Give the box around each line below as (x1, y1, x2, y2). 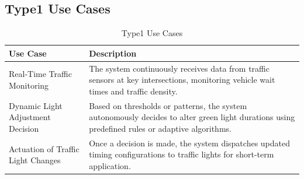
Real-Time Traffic (9, 68, 72, 80)
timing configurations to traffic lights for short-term (89, 148, 274, 160)
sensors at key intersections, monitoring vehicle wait (89, 73, 275, 86)
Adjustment (9, 111, 51, 123)
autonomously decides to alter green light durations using (89, 111, 295, 123)
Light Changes (9, 154, 61, 166)
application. (89, 159, 131, 171)
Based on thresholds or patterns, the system (89, 99, 247, 111)
